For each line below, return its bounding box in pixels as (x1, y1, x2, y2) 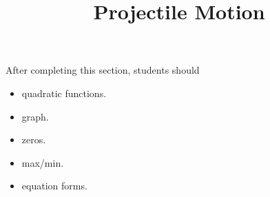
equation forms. (21, 178, 87, 193)
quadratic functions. (21, 85, 107, 100)
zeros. (21, 132, 46, 147)
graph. (21, 109, 49, 123)
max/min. (21, 155, 64, 169)
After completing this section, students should (6, 63, 200, 77)
